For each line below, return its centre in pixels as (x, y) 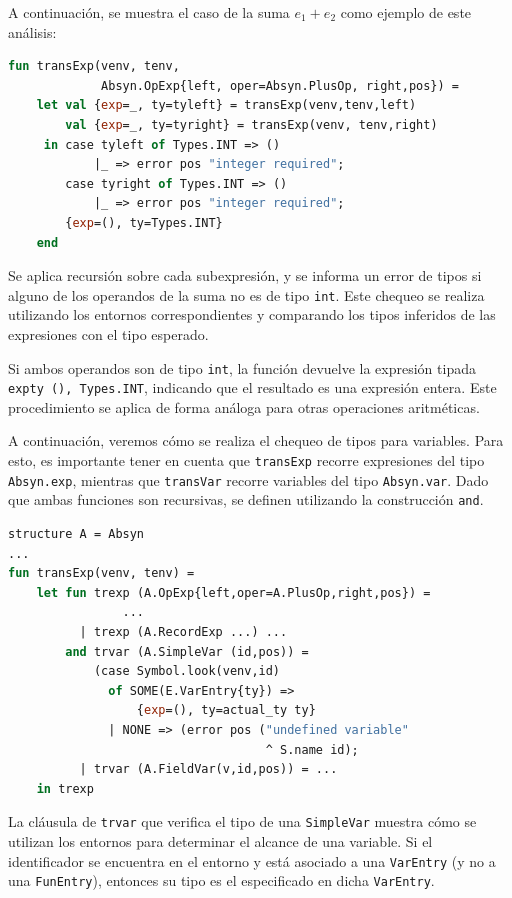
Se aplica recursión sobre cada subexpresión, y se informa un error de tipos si (245, 275)
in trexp (65, 788)
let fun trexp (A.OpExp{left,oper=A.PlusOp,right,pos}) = (233, 592)
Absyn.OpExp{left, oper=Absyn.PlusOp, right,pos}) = (280, 85)
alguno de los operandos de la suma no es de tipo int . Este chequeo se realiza (246, 294)
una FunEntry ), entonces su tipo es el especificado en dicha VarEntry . (221, 880)
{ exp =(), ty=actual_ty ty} (226, 710)
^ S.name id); (312, 749)
